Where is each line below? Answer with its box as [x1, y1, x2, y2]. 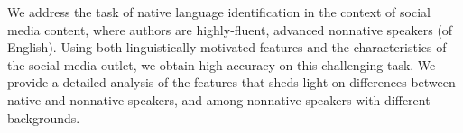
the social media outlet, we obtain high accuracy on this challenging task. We [7, 55, 436, 74]
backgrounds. [7, 108, 80, 127]
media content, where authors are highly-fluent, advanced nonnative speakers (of [7, 20, 453, 39]
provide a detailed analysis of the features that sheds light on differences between [7, 73, 456, 92]
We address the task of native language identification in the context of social [7, 3, 431, 21]
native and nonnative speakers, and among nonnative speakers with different [7, 90, 431, 109]
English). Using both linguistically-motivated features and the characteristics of [7, 38, 447, 57]
